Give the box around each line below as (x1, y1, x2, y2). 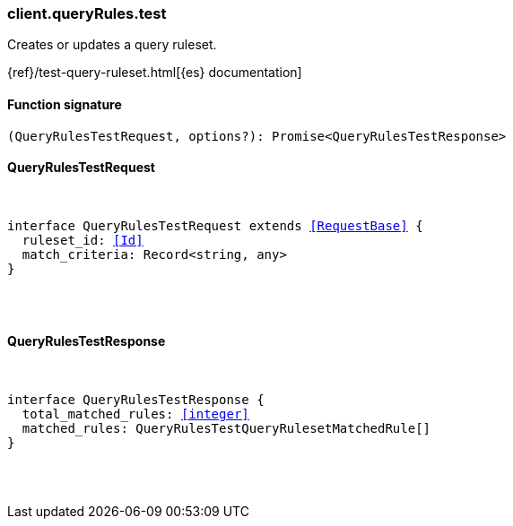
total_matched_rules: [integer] (22, 407, 249, 422)
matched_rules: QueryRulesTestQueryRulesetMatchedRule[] (22, 421, 431, 436)
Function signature (7, 96, 122, 112)
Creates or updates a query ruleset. (7, 37, 217, 53)
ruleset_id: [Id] (22, 232, 143, 247)
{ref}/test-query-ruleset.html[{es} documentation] (7, 65, 302, 81)
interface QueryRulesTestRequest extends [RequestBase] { (7, 218, 423, 233)
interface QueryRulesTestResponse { (7, 392, 265, 408)
